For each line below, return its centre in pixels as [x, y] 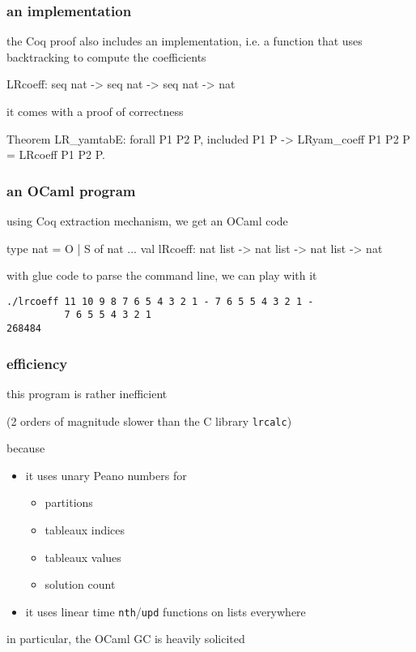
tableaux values [83, 557]
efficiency [37, 363]
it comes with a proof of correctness [95, 111]
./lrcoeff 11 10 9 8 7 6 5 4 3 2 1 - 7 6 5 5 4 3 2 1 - [160, 301]
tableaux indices [85, 530]
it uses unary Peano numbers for [106, 475]
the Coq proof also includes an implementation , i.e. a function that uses [185, 41]
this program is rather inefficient [87, 393]
